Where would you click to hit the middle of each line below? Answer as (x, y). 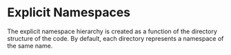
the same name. (30, 45)
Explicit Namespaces (69, 13)
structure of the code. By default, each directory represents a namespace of (115, 38)
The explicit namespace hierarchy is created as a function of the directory (112, 31)
